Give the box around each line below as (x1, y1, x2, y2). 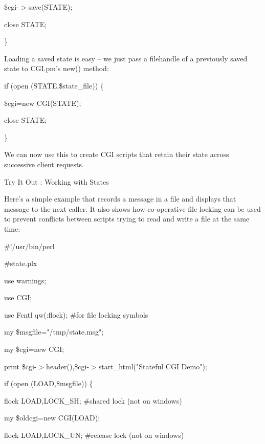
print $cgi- (4, 361, 37, 371)
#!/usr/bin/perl (4, 240, 55, 251)
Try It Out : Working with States (4, 176, 109, 187)
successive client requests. (4, 159, 84, 169)
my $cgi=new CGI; (4, 344, 64, 354)
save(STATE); (28, 2, 73, 12)
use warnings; (4, 275, 47, 285)
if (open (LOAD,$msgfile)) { (4, 378, 93, 389)
